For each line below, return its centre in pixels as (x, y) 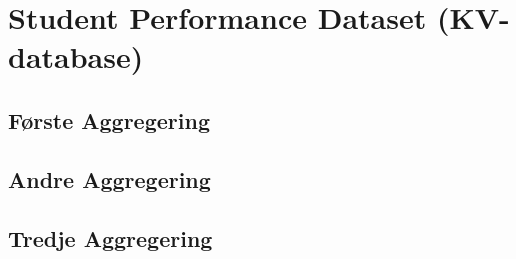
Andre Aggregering (109, 178)
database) (76, 56)
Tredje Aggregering (110, 237)
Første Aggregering (109, 119)
